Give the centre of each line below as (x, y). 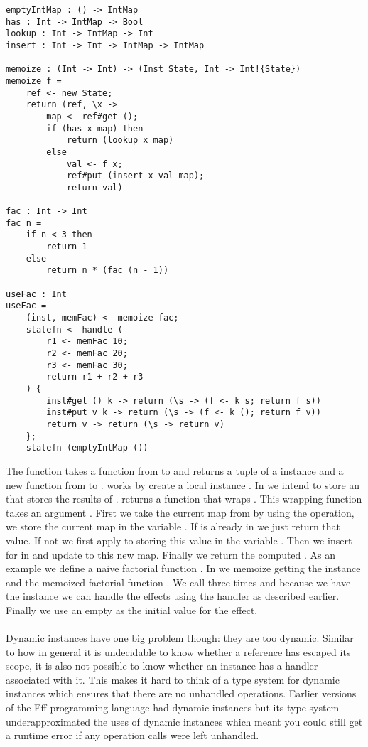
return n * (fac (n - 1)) (108, 270)
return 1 (67, 247)
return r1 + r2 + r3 (95, 377)
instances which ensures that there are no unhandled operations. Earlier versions (181, 693)
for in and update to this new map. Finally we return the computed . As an (171, 554)
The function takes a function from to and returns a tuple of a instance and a (175, 470)
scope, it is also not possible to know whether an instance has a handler (162, 666)
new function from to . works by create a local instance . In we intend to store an (183, 484)
